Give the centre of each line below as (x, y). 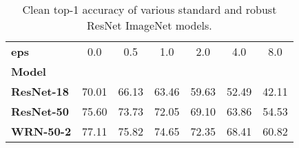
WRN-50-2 (41, 131)
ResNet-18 (40, 91)
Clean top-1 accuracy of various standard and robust (149, 9)
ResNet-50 (40, 111)
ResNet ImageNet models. (149, 25)
